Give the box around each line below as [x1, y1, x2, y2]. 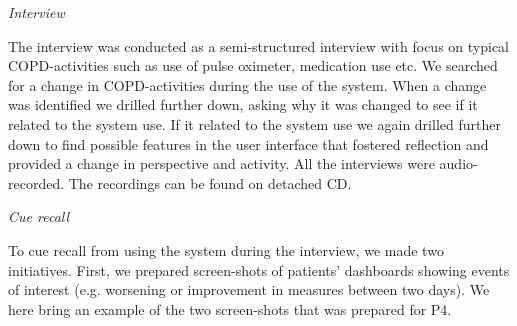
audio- [439, 153, 478, 174]
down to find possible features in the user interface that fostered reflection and [8, 133, 489, 154]
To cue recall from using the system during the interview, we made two [8, 239, 444, 260]
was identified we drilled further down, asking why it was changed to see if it [8, 94, 478, 115]
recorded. [8, 172, 65, 193]
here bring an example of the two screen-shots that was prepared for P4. [8, 298, 452, 319]
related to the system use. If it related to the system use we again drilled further [8, 113, 501, 134]
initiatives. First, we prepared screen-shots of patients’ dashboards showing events [8, 259, 510, 280]
